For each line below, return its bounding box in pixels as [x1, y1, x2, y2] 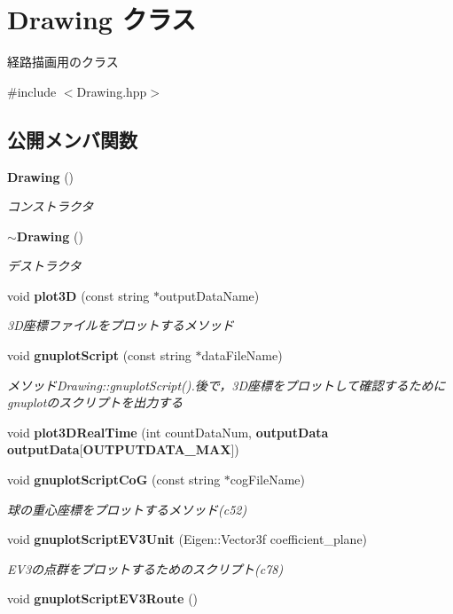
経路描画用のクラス [7, 52, 119, 71]
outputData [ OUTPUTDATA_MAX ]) [7, 440, 239, 459]
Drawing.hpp [76, 82, 147, 100]
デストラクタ [7, 256, 82, 275]
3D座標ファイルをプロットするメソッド [7, 316, 234, 335]
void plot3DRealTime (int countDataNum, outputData [7, 422, 329, 441]
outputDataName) [160, 286, 260, 304]
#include [7, 82, 57, 100]
